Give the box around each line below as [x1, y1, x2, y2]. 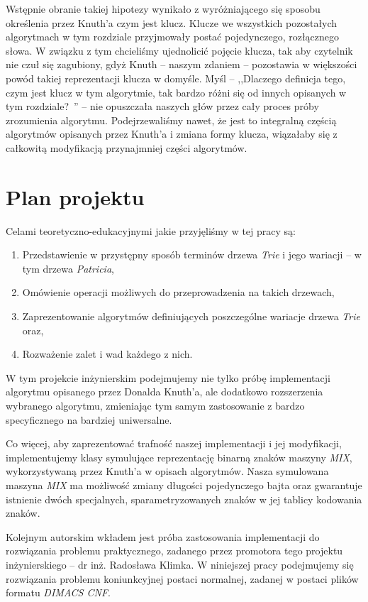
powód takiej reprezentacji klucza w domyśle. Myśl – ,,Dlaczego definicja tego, [6, 70, 346, 85]
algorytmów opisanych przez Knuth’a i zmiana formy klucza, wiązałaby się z [6, 126, 338, 141]
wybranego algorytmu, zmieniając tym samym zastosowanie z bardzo [6, 398, 305, 412]
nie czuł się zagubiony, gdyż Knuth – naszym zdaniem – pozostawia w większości [6, 57, 357, 72]
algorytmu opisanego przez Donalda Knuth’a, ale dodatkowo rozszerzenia [6, 384, 323, 399]
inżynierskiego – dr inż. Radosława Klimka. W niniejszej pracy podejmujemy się [6, 557, 354, 571]
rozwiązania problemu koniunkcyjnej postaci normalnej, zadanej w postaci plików [6, 571, 359, 586]
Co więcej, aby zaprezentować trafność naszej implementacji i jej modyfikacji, [6, 436, 342, 451]
